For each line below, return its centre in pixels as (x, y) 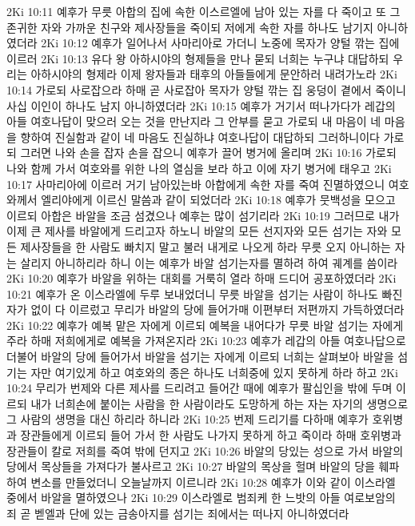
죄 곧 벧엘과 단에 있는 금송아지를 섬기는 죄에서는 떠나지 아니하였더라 (178, 513)
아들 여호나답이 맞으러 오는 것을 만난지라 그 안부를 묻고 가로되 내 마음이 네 (194, 121)
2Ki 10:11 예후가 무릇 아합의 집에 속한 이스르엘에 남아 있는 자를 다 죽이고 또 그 (204, 11)
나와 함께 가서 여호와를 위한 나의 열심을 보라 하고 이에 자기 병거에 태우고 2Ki (199, 168)
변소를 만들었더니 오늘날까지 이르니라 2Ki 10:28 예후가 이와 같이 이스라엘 (213, 482)
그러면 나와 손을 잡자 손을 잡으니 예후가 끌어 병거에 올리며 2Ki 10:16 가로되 (208, 153)
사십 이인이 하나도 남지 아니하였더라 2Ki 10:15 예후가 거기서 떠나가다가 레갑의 (201, 105)
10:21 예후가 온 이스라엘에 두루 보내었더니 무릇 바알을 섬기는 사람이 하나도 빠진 (205, 293)
